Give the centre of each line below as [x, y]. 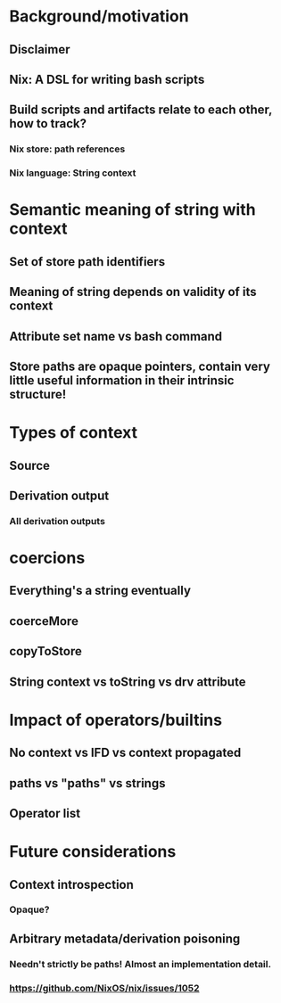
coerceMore [44, 621]
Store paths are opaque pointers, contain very [140, 366]
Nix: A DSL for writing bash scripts [107, 79]
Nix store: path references [67, 149]
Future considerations [93, 852]
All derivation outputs [57, 521]
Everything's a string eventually [100, 591]
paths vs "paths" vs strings [87, 783]
